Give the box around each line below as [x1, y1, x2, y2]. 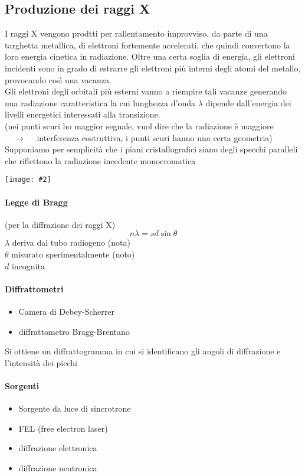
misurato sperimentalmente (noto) [11, 247, 135, 260]
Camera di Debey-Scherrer [18, 305, 114, 317]
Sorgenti [5, 379, 40, 392]
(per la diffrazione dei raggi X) [5, 218, 116, 230]
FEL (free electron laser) [18, 422, 108, 434]
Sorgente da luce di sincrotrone [18, 402, 131, 415]
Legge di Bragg [5, 195, 68, 208]
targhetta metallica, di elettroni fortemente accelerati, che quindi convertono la [5, 38, 290, 51]
